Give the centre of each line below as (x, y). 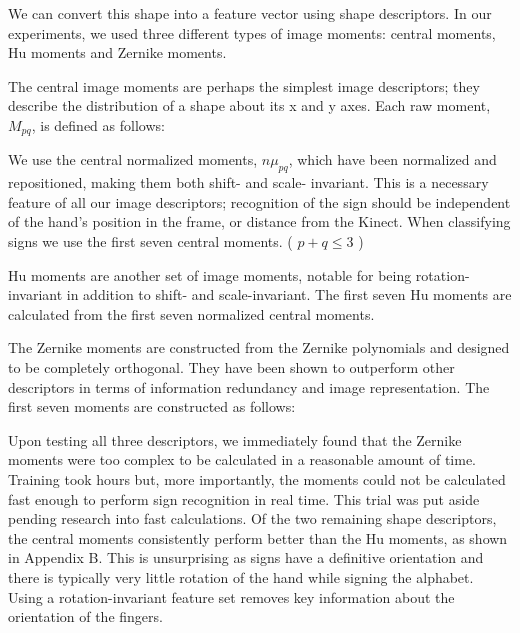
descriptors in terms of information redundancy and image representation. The (249, 386)
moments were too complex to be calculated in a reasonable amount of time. (242, 459)
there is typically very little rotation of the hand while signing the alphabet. (241, 576)
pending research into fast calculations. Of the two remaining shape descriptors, (252, 518)
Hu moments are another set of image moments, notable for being (210, 274)
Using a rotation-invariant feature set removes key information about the (231, 596)
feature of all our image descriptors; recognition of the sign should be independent (259, 201)
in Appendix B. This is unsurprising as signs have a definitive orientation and (246, 557)
